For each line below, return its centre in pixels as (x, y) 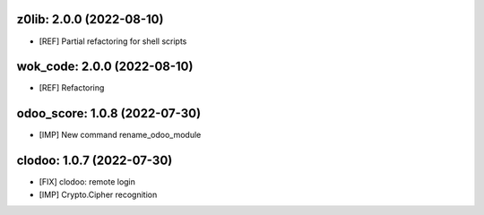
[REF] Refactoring (72, 88)
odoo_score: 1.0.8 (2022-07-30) (109, 113)
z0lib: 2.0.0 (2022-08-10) (90, 19)
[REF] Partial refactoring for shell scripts (113, 41)
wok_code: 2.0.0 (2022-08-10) (105, 67)
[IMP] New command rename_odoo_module (120, 135)
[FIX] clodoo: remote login (87, 182)
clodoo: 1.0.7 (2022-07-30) (95, 161)
